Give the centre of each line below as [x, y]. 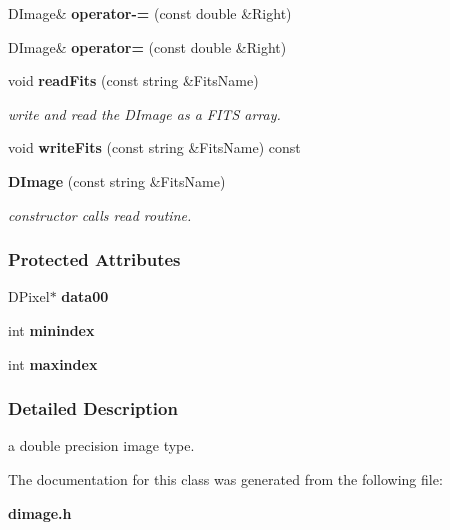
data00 [85, 296]
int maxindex [53, 363]
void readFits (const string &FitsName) [133, 80]
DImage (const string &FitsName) [117, 180]
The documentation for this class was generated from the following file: [225, 478]
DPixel [29, 296]
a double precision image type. [101, 445]
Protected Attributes [94, 259]
